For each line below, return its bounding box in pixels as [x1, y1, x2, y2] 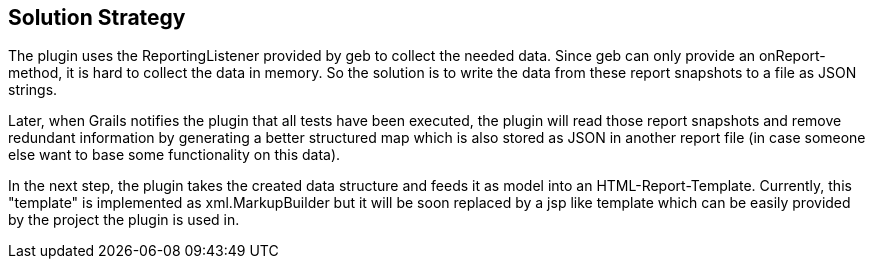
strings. [8, 81, 58, 99]
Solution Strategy [8, 5, 186, 30]
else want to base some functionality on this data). [8, 146, 341, 164]
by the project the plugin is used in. [8, 211, 240, 229]
